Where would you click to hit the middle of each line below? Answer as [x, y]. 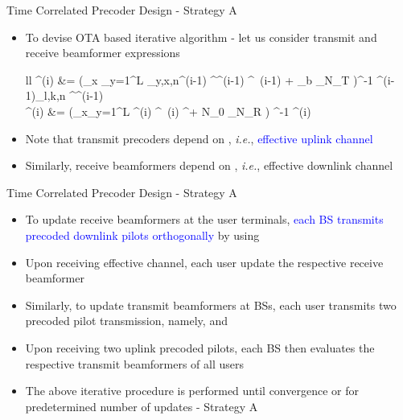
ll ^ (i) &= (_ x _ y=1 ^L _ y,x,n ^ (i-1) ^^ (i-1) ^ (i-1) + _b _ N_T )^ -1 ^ [204, 79]
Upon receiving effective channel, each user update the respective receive [204, 262]
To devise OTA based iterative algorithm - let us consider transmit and [201, 37]
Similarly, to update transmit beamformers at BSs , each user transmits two [211, 305]
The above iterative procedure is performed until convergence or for [192, 391]
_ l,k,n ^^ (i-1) [70, 95]
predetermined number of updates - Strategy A [142, 406]
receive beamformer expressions [103, 53]
